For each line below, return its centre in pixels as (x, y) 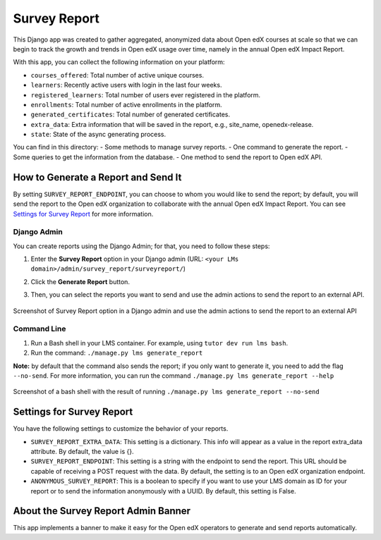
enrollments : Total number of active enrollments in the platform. (126, 104)
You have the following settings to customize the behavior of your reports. (121, 429)
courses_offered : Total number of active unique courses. (117, 75)
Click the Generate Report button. (80, 281)
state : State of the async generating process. (98, 135)
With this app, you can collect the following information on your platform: (119, 62)
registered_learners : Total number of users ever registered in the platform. (146, 94)
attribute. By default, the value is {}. (82, 452)
